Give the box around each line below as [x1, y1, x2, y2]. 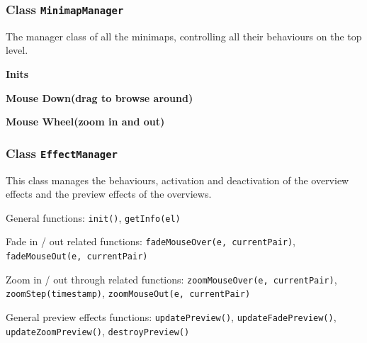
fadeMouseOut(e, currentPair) [6, 252, 148, 262]
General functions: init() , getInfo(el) [6, 210, 181, 225]
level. [6, 43, 28, 57]
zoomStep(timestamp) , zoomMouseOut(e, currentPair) [6, 286, 251, 300]
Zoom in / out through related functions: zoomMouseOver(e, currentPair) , [6, 271, 337, 286]
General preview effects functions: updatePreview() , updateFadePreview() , [6, 310, 337, 324]
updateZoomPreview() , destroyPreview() [6, 323, 190, 338]
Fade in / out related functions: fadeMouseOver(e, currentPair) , [6, 234, 296, 249]
